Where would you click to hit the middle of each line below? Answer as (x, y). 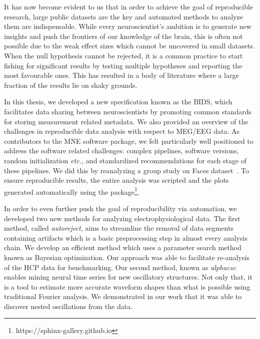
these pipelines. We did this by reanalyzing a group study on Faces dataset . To (126, 170)
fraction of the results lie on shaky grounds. (71, 85)
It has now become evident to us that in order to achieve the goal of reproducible (129, 6)
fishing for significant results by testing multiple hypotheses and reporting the (123, 65)
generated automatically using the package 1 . (72, 191)
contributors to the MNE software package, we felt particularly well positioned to (129, 141)
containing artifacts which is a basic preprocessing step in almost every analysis (126, 237)
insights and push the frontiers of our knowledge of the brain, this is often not (123, 36)
